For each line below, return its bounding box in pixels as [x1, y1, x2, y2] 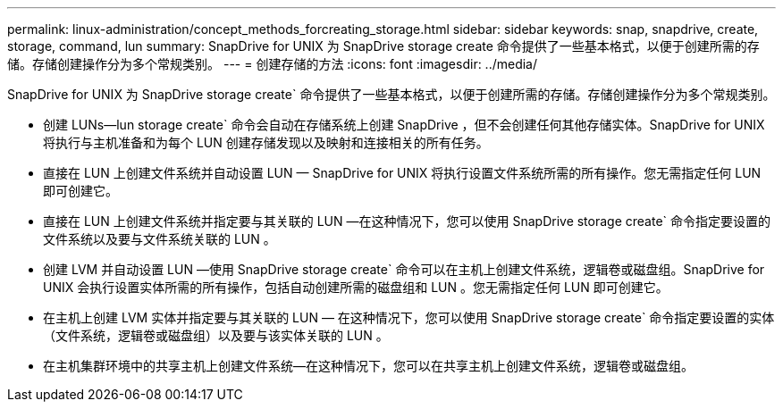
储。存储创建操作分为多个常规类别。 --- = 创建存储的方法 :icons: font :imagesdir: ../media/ [7, 56, 538, 71]
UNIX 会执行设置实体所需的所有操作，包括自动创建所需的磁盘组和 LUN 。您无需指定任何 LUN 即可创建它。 [43, 280, 669, 295]
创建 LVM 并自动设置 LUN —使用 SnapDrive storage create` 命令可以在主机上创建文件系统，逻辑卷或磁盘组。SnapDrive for [43, 262, 765, 277]
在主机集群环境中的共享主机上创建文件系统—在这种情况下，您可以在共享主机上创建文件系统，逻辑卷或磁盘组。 [43, 358, 694, 373]
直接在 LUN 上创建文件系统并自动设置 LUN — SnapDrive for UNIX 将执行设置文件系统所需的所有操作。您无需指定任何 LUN [43, 165, 762, 180]
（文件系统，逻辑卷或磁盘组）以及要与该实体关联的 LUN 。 [43, 328, 389, 343]
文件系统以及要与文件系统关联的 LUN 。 [43, 231, 276, 246]
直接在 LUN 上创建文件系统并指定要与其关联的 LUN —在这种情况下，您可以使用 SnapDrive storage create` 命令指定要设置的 [43, 213, 771, 229]
